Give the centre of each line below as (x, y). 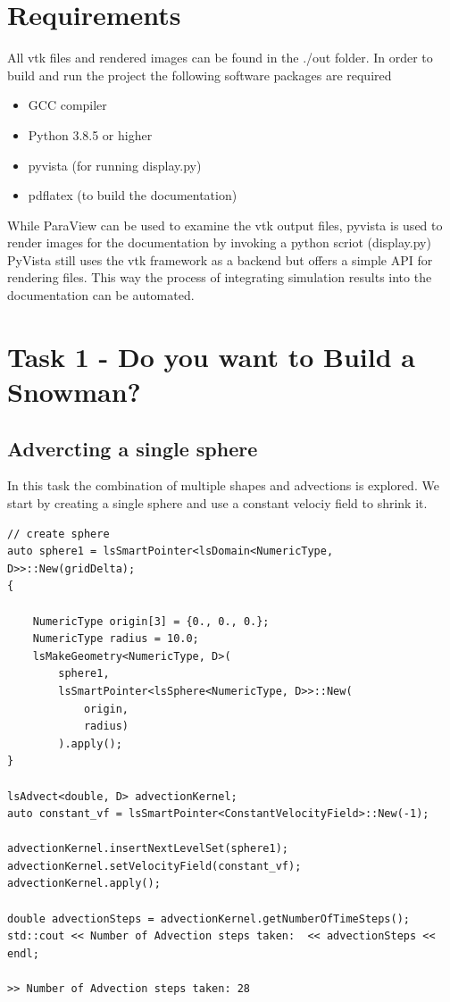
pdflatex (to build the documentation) (133, 195)
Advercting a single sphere (133, 448)
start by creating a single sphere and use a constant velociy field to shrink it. (217, 503)
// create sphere (58, 534)
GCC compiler (67, 105)
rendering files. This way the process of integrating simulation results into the (220, 277)
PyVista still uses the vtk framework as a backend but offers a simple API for (220, 259)
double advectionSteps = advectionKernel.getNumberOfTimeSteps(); (209, 918)
